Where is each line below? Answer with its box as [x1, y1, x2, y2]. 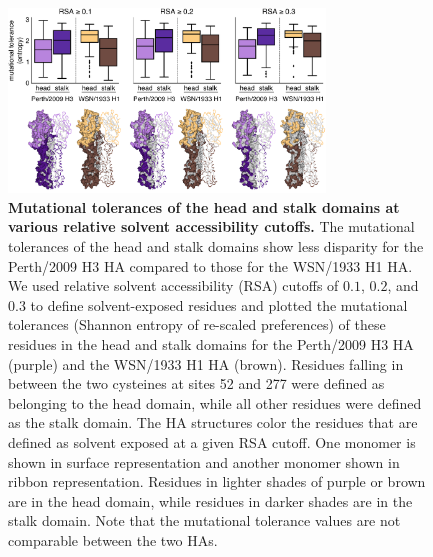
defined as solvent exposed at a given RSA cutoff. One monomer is [8, 431, 416, 452]
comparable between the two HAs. [8, 529, 218, 550]
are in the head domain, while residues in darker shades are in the [8, 490, 413, 511]
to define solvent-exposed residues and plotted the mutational [30, 294, 408, 315]
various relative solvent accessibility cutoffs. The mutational [8, 216, 415, 237]
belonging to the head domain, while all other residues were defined [8, 392, 422, 413]
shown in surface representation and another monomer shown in [8, 451, 400, 472]
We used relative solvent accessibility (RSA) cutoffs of [8, 275, 339, 296]
